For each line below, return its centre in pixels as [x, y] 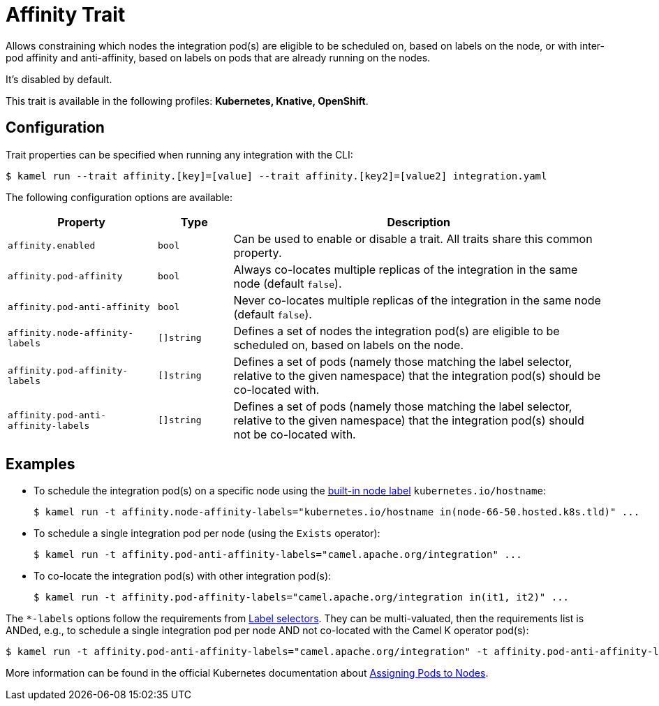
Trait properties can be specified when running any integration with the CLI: [179, 154]
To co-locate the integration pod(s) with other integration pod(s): [183, 576]
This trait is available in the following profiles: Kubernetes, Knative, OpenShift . [187, 101]
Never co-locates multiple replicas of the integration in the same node [417, 300]
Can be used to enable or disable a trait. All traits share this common [413, 238]
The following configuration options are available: [119, 197]
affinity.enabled [52, 246]
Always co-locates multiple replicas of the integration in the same [406, 269]
